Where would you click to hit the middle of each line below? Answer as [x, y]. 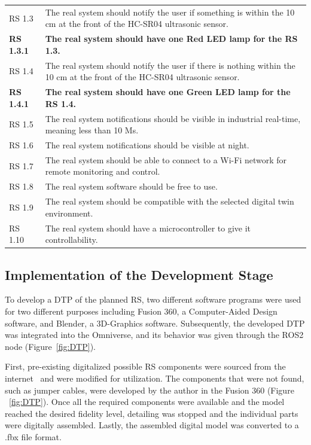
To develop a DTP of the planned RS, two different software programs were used [153, 299]
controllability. [71, 240]
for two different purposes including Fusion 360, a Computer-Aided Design [141, 311]
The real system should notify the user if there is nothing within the [170, 65]
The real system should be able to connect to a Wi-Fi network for [166, 159]
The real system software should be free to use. [131, 186]
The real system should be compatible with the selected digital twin [170, 201]
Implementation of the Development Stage [139, 274]
